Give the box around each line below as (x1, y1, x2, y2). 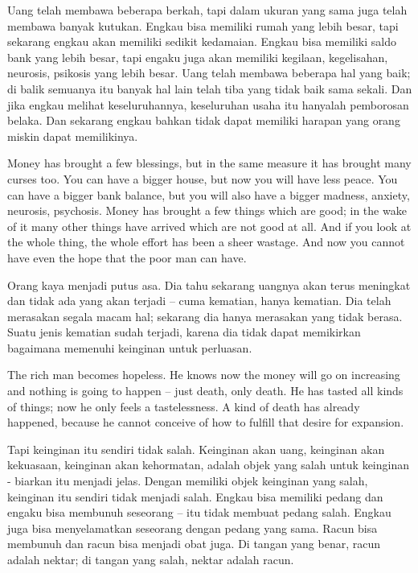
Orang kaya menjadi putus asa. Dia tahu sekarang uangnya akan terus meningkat (7, 276, 411, 293)
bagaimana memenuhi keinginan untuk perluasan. (7, 339, 252, 356)
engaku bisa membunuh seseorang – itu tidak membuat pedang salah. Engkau (7, 504, 391, 521)
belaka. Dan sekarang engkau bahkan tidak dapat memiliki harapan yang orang (7, 112, 400, 129)
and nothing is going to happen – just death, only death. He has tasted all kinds (7, 382, 404, 399)
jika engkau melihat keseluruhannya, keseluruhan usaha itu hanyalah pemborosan (7, 96, 409, 113)
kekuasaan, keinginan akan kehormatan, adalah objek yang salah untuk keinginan (7, 456, 409, 473)
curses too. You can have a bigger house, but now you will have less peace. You (7, 170, 398, 187)
